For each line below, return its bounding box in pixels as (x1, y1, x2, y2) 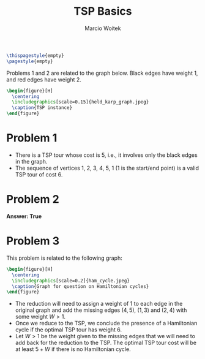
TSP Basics (73, 4, 132, 18)
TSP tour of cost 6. (15, 171, 63, 178)
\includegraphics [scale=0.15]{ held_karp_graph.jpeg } (12, 99, 149, 105)
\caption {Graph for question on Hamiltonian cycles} (12, 283, 149, 289)
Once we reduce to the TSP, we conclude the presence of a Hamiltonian (15, 320, 198, 327)
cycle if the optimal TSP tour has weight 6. (15, 326, 122, 333)
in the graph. (15, 158, 48, 165)
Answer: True (6, 213, 42, 220)
